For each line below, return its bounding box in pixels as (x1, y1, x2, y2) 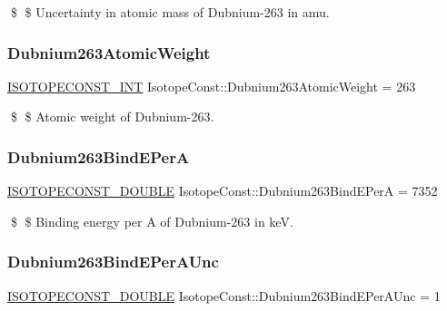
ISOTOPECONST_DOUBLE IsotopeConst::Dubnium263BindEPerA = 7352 (7, 181, 438, 200)
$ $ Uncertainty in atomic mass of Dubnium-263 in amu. (10, 3, 330, 21)
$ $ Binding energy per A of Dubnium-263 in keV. (10, 211, 293, 230)
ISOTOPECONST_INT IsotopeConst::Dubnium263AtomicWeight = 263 (7, 76, 416, 95)
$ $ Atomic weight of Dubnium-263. (10, 107, 214, 126)
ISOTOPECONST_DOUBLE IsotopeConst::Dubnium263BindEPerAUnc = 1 (7, 286, 441, 305)
